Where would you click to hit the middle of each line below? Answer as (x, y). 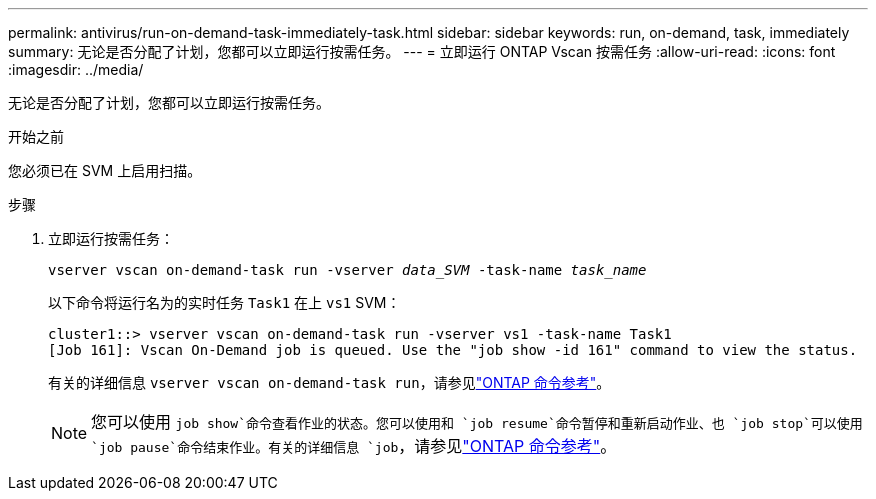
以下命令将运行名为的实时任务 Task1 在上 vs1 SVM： (224, 302)
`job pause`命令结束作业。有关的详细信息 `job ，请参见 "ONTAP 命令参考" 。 (354, 446)
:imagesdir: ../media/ (76, 69)
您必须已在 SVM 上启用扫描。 (105, 170)
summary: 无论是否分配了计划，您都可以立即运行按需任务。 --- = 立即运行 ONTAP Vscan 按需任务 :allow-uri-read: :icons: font (422, 51)
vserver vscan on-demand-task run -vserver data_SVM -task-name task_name (347, 270)
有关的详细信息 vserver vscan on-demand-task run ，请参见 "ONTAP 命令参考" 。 (329, 382)
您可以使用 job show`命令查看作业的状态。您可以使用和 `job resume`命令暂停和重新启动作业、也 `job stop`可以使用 (477, 422)
